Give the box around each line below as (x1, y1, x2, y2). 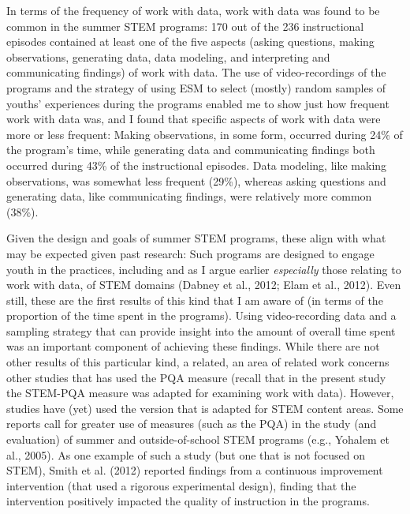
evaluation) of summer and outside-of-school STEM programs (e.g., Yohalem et (6, 431, 389, 448)
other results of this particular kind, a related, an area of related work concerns (6, 354, 389, 370)
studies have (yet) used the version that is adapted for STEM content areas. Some (6, 400, 404, 416)
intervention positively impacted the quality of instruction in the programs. (6, 493, 370, 509)
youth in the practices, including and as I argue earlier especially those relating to (6, 261, 401, 277)
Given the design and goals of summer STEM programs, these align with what (6, 230, 386, 246)
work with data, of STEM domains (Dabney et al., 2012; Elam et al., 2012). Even (6, 276, 401, 293)
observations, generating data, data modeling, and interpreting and (6, 48, 330, 65)
